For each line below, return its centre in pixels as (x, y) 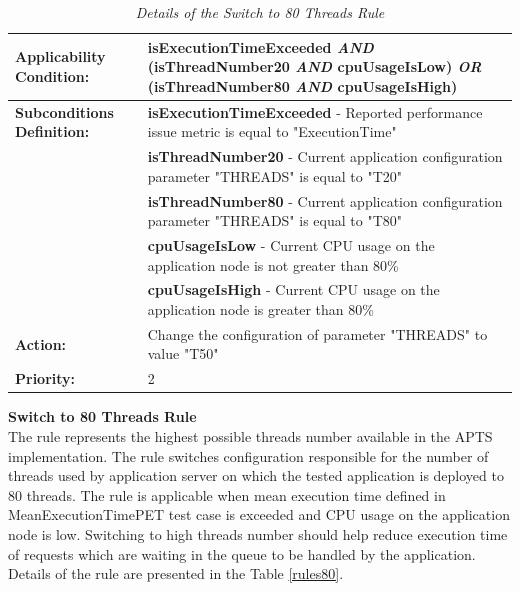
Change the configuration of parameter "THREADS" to (317, 333)
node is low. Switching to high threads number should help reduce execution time (258, 533)
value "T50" (183, 353)
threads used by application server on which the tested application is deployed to (256, 475)
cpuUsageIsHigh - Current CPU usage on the (293, 289)
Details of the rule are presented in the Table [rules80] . (176, 573)
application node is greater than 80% (260, 308)
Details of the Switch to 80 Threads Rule (260, 12)
